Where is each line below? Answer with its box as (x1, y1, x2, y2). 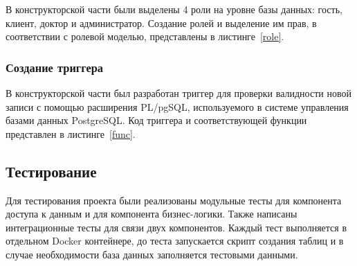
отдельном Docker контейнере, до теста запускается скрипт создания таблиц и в (6, 233, 344, 248)
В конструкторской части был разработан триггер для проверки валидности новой (6, 86, 351, 100)
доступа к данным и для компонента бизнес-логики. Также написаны (6, 206, 297, 221)
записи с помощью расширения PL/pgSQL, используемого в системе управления (6, 99, 349, 114)
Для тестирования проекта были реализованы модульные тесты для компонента (6, 193, 342, 207)
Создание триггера (6, 58, 104, 76)
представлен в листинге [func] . (6, 126, 136, 141)
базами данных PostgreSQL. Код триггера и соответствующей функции (6, 113, 307, 127)
